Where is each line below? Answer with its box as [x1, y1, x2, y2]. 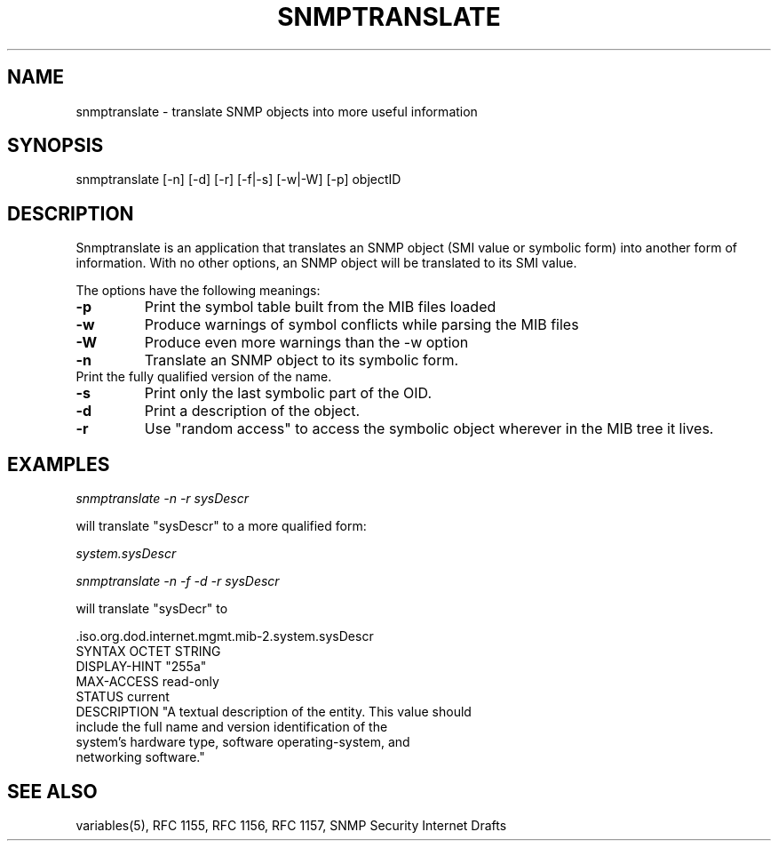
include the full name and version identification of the [75, 719, 388, 735]
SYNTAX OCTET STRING [75, 644, 221, 660]
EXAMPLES [7, 452, 110, 476]
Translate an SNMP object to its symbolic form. [144, 351, 459, 370]
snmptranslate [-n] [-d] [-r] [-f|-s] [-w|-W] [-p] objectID [75, 172, 401, 188]
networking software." [75, 749, 205, 765]
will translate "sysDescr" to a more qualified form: [75, 518, 367, 534]
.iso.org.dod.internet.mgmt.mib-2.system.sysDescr [75, 628, 374, 644]
